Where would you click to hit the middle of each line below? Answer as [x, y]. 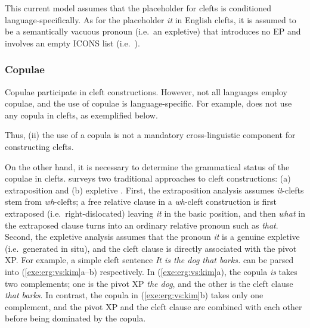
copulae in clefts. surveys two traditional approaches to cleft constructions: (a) [148, 178]
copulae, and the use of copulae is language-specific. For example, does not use [148, 103]
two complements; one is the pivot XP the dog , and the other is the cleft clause [149, 283]
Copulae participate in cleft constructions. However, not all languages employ [146, 91]
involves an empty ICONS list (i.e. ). [72, 43]
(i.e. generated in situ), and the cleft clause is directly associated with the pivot [151, 248]
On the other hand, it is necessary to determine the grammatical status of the [147, 166]
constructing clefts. [39, 146]
